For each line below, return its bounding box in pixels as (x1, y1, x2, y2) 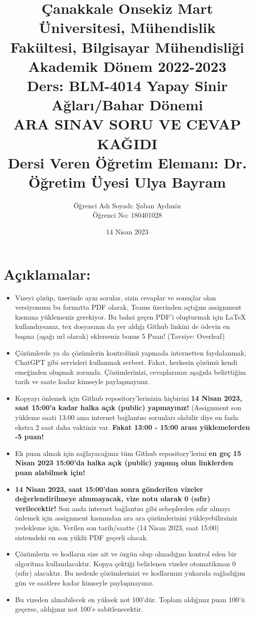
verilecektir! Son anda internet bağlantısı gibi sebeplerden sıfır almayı (15, 503, 230, 513)
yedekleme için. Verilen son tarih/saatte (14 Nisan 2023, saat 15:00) (15, 522, 219, 532)
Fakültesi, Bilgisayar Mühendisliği (10, 36, 245, 57)
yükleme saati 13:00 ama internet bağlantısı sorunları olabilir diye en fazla (15, 412, 239, 422)
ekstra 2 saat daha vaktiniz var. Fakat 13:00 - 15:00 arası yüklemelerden (15, 422, 250, 432)
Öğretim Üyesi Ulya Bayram (28, 171, 226, 192)
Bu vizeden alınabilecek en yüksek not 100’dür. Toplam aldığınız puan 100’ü (15, 594, 245, 604)
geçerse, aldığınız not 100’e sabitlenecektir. (15, 604, 143, 614)
